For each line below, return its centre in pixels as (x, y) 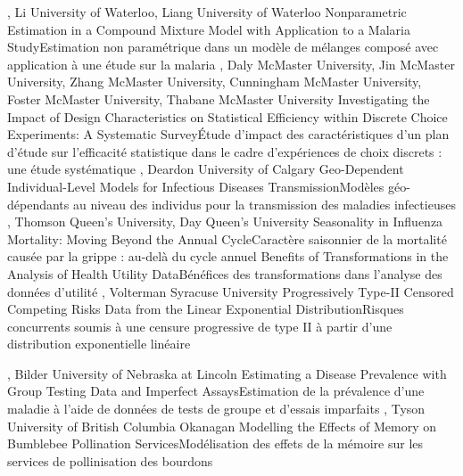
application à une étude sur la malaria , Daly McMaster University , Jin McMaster (231, 64)
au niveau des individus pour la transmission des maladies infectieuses (264, 204)
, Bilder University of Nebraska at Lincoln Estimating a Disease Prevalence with (227, 373)
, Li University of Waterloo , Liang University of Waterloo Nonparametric (207, 12)
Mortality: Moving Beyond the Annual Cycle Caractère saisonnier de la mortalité (227, 238)
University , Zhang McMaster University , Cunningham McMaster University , (215, 82)
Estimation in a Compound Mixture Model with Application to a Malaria (209, 29)
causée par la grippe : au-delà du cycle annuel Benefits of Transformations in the (228, 256)
